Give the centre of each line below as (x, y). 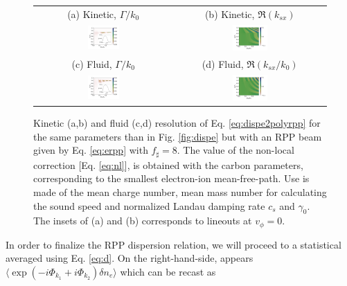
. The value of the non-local (235, 150)
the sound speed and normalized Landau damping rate (149, 205)
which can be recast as (168, 271)
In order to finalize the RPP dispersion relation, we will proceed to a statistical (173, 244)
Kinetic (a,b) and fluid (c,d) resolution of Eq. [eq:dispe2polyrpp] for (177, 123)
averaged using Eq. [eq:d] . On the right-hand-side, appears (130, 258)
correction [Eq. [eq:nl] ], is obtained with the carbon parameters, (168, 164)
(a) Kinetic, (92, 14)
